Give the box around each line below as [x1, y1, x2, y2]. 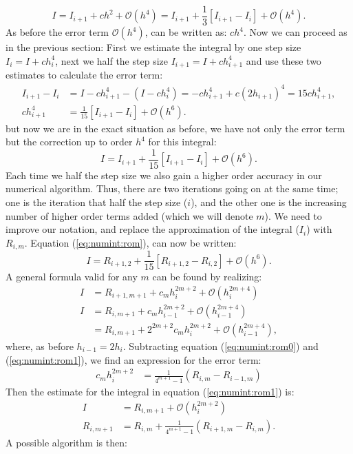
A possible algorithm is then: [6, 435, 127, 449]
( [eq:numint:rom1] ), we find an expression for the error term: [6, 352, 261, 367]
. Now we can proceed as [243, 25, 347, 39]
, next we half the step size [55, 53, 168, 68]
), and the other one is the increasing [191, 194, 347, 209]
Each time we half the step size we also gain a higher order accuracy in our [6, 167, 322, 182]
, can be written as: [145, 25, 227, 39]
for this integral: [148, 134, 217, 149]
